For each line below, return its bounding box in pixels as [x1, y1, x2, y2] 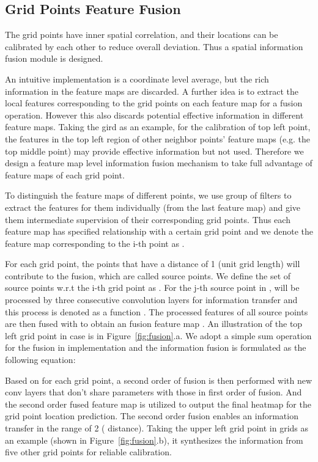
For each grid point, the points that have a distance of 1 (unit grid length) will [5, 257, 300, 270]
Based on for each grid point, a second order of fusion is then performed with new [5, 373, 312, 386]
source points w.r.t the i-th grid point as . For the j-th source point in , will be [5, 281, 300, 294]
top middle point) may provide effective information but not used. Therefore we [5, 144, 304, 157]
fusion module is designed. [5, 52, 103, 65]
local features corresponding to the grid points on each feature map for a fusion [5, 97, 303, 109]
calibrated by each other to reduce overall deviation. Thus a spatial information [5, 40, 303, 53]
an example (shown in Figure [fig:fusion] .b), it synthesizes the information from [5, 433, 303, 446]
